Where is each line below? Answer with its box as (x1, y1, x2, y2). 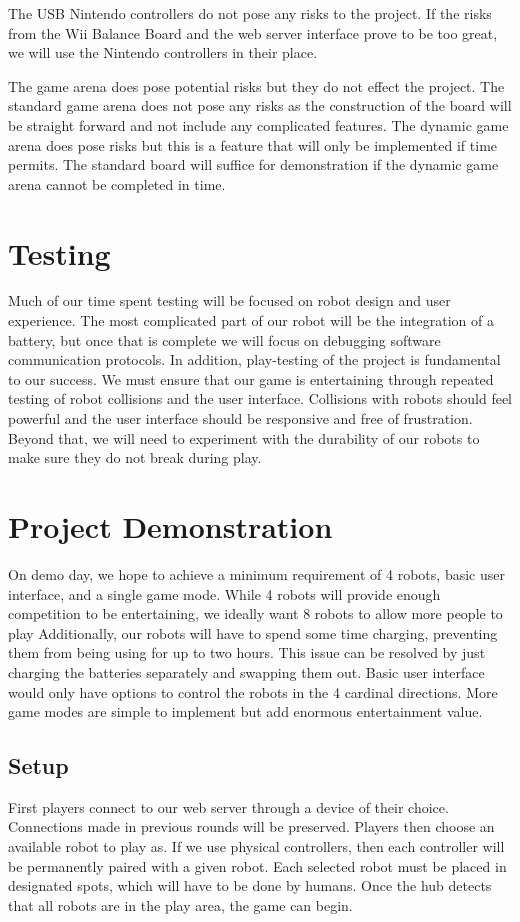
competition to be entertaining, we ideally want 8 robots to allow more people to (8, 603, 503, 624)
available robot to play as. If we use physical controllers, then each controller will (8, 836, 505, 857)
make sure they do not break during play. (8, 447, 262, 468)
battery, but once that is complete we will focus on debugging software (8, 329, 441, 350)
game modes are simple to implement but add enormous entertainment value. (8, 701, 483, 722)
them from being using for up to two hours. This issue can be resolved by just (8, 642, 486, 663)
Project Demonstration (8, 506, 333, 546)
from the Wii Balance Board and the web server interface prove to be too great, (8, 22, 498, 43)
